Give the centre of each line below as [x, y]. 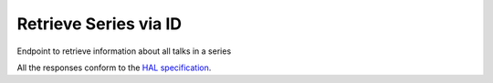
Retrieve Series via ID [100, 24]
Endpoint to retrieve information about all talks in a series [124, 51]
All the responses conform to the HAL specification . [114, 67]
